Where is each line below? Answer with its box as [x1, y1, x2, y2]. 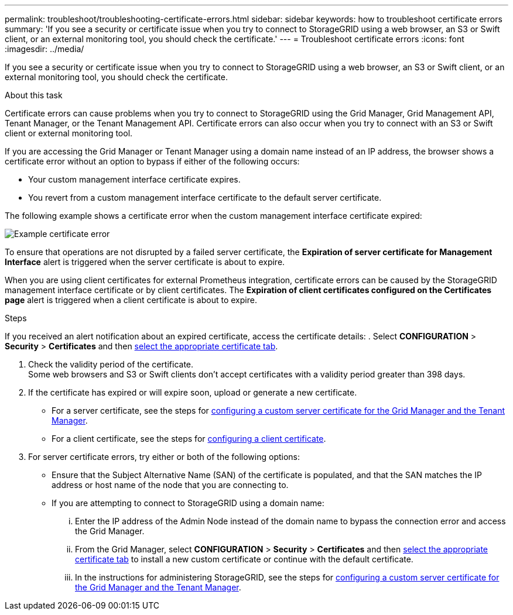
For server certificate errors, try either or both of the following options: [28, 452, 300, 462]
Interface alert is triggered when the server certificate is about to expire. [5, 257, 285, 267]
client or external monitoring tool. [5, 128, 133, 138]
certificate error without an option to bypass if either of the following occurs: [5, 156, 300, 166]
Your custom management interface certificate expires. [28, 174, 241, 184]
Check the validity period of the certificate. [28, 359, 194, 369]
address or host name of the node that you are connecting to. [52, 480, 289, 490]
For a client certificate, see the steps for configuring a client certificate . [52, 434, 326, 444]
